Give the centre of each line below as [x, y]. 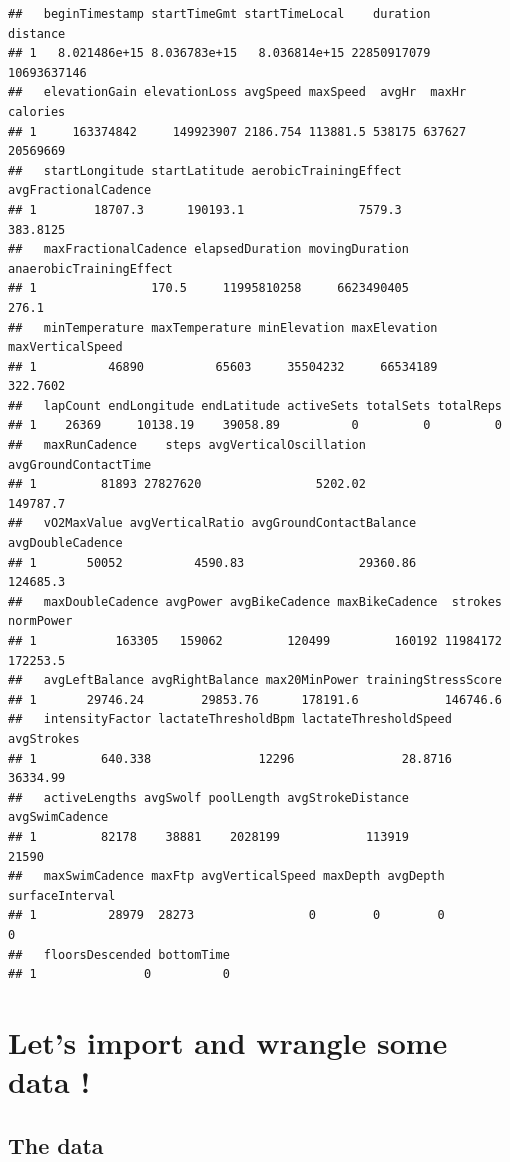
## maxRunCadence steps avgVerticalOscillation [187, 445]
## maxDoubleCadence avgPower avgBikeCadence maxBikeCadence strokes [255, 601]
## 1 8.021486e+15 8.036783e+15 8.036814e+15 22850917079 [219, 53]
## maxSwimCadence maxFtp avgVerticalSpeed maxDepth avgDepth [226, 876]
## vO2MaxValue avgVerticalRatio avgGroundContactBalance [212, 523]
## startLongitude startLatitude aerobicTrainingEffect [205, 170]
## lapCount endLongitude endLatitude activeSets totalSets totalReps [255, 405]
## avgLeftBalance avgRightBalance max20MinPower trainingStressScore [255, 680]
